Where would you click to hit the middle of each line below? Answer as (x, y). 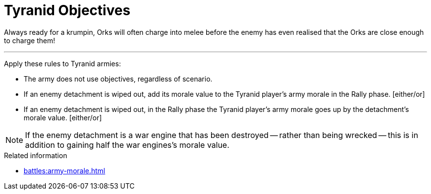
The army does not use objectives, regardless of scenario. (118, 79)
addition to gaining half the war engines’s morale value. (127, 145)
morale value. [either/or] (63, 117)
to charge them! (30, 40)
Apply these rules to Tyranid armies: (62, 63)
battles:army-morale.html (64, 170)
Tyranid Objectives (67, 10)
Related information (36, 155)
